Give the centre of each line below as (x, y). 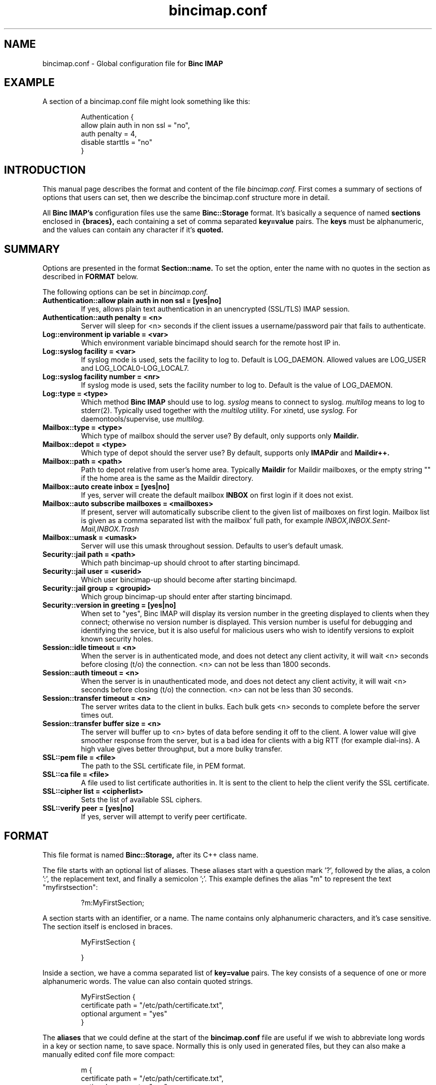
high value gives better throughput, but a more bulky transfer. (182, 749)
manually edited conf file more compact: (109, 1054)
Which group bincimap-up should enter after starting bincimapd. (186, 597)
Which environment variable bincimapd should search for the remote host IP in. (211, 343)
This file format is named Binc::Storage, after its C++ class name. (150, 855)
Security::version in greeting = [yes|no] (109, 605)
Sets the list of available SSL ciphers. (141, 800)
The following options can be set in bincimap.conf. (125, 292)
